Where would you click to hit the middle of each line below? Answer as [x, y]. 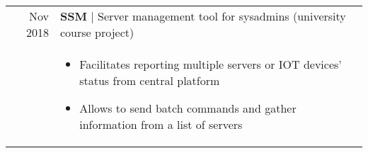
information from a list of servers [161, 124]
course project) [97, 32]
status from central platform [150, 80]
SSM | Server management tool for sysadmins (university [203, 16]
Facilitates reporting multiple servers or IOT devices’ [211, 64]
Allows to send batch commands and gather [188, 108]
